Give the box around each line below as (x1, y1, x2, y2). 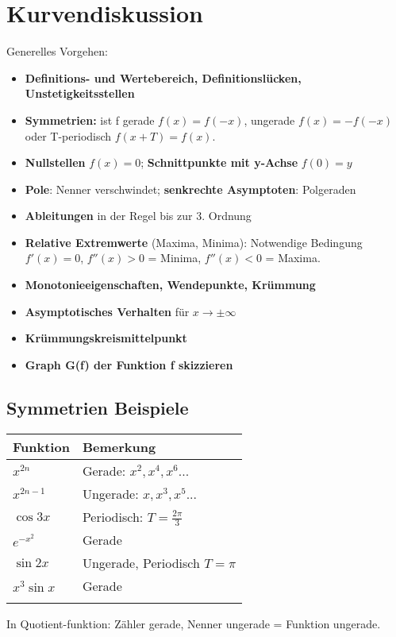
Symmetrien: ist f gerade (25, 111, 155, 128)
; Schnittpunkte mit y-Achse (140, 154, 298, 171)
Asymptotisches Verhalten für (25, 303, 190, 319)
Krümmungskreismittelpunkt (25, 330, 187, 346)
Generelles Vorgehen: (6, 43, 108, 60)
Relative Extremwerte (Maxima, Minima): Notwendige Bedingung (25, 234, 363, 250)
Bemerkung (82, 437, 156, 456)
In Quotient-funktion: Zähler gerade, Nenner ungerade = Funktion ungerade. (6, 616, 381, 632)
